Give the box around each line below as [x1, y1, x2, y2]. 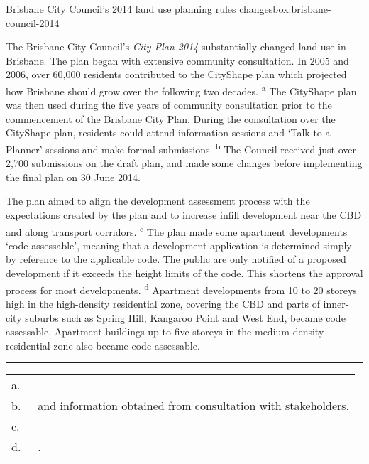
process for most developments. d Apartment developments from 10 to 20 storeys [6, 280, 357, 297]
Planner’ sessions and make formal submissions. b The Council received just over [6, 140, 356, 156]
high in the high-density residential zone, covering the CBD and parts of [6, 296, 320, 311]
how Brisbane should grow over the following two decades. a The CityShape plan [6, 81, 357, 98]
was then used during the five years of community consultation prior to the [6, 97, 332, 112]
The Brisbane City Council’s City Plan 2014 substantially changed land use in [6, 39, 346, 54]
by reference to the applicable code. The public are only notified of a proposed [6, 252, 346, 266]
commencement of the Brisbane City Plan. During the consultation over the [6, 111, 336, 126]
